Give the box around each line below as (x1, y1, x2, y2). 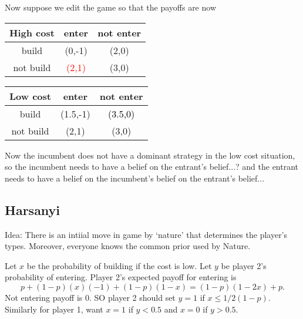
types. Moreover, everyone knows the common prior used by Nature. (5, 240, 251, 252)
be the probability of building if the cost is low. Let (26, 259, 212, 271)
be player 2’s (221, 259, 267, 271)
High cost (9, 25, 55, 39)
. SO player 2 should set (89, 291, 176, 303)
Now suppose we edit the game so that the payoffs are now (5, 1, 216, 13)
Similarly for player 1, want (5, 303, 103, 315)
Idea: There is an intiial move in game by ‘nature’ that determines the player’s (5, 228, 288, 240)
